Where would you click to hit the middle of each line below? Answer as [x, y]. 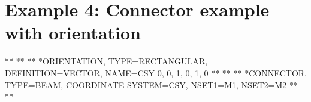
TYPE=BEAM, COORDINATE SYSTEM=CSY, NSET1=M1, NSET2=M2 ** [151, 84]
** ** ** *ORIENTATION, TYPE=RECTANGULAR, [106, 61]
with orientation [73, 33]
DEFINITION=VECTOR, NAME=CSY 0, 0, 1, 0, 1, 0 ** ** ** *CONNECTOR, [156, 72]
